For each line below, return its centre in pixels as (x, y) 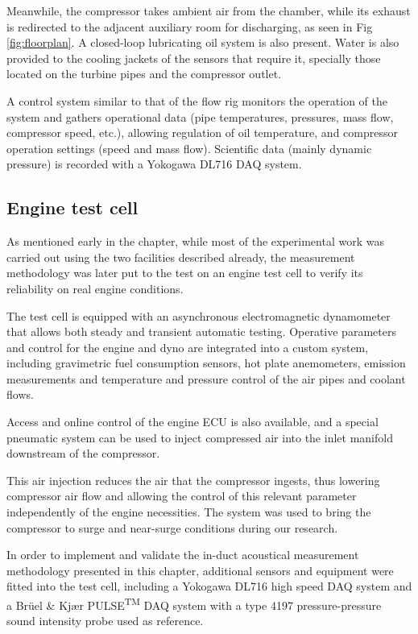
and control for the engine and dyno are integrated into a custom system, (188, 347)
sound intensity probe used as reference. (105, 621)
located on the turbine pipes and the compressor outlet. (144, 74)
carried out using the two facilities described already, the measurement (181, 257)
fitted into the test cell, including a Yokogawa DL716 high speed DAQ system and (209, 586)
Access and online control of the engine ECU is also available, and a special (192, 422)
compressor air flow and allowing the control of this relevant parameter (182, 496)
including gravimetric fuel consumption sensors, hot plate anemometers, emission (206, 363)
